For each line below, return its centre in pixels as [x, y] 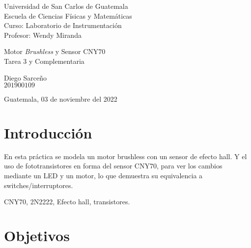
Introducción [48, 132]
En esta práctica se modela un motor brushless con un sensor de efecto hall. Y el [125, 156]
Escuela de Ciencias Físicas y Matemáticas [68, 15]
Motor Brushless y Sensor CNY [51, 51]
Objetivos [37, 235]
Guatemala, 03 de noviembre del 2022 [61, 99]
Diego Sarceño [25, 77]
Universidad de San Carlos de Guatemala [66, 6]
